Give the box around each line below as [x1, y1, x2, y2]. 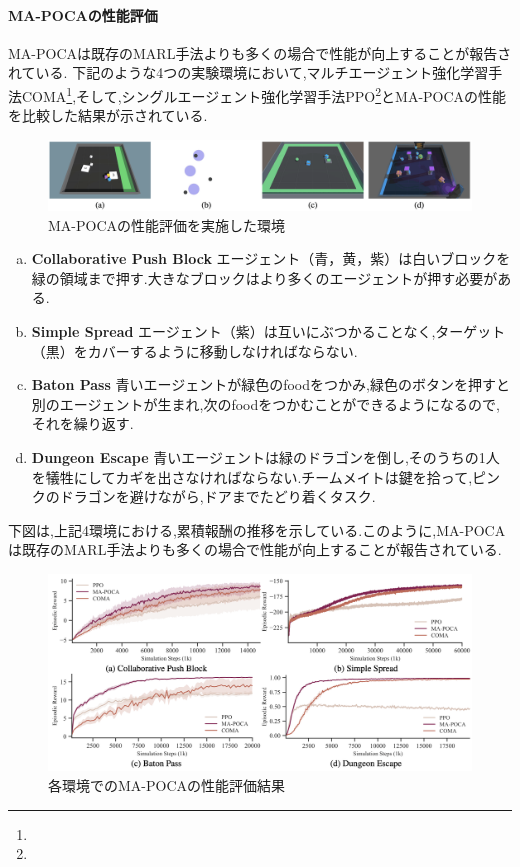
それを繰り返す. [31, 413, 134, 434]
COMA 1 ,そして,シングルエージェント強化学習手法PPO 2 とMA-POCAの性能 [21, 82, 507, 106]
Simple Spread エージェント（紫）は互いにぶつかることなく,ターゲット [31, 321, 506, 342]
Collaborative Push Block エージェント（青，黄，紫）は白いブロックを [31, 248, 511, 269]
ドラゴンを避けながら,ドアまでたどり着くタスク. [59, 486, 376, 507]
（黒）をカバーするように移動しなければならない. [31, 340, 358, 361]
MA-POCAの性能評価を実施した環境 [48, 214, 286, 235]
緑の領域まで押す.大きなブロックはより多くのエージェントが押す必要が [31, 267, 498, 288]
